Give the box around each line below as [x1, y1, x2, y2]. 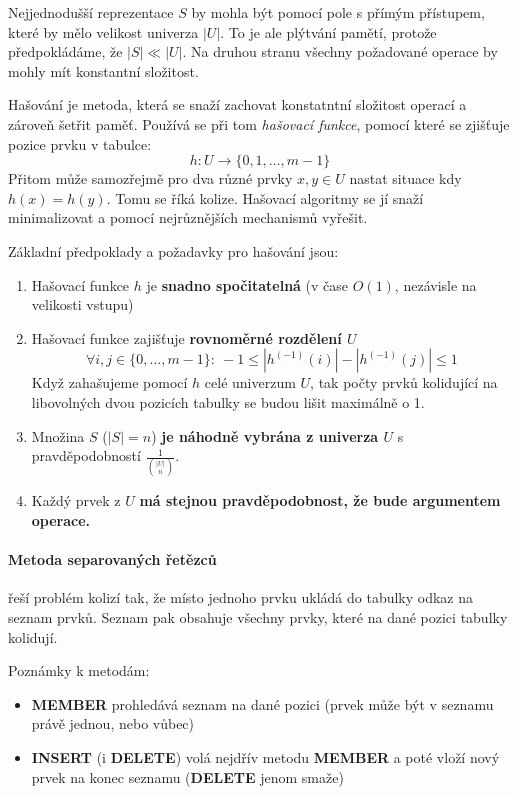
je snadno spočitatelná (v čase [146, 274, 349, 295]
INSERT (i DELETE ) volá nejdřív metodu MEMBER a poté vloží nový [31, 746, 500, 767]
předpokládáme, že [8, 41, 123, 62]
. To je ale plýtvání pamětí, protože [220, 21, 437, 42]
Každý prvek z [31, 490, 121, 511]
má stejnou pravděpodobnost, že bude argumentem [139, 490, 501, 511]
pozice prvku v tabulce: [8, 133, 152, 154]
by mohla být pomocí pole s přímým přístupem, [191, 2, 485, 22]
